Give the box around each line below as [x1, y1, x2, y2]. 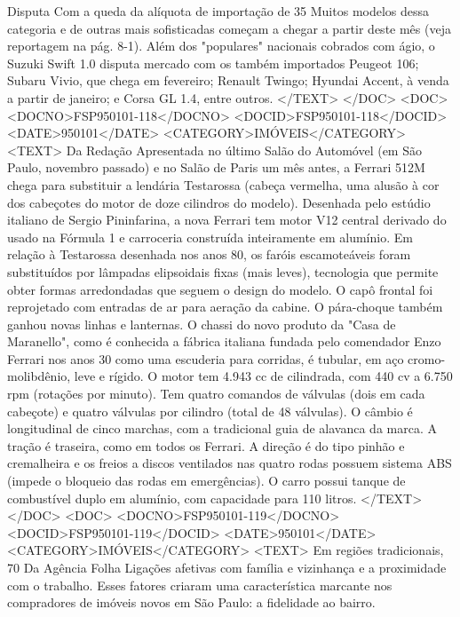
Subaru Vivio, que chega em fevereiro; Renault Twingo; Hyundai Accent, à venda [7, 71, 449, 90]
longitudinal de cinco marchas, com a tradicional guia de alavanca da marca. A [7, 419, 437, 438]
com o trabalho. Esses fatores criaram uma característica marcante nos [7, 575, 393, 594]
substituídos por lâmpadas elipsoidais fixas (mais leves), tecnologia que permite [7, 262, 439, 281]
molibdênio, [7, 367, 71, 385]
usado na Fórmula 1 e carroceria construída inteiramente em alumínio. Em [7, 227, 413, 246]
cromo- [408, 349, 446, 368]
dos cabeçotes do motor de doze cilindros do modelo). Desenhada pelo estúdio [7, 193, 431, 211]
